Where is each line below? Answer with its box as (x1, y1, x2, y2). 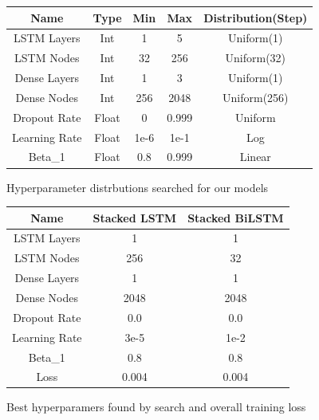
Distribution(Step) (203, 9, 308, 26)
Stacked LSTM (93, 209, 177, 226)
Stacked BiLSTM (187, 209, 284, 226)
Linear (239, 148, 271, 165)
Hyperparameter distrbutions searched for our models (6, 179, 269, 195)
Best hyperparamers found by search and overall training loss (6, 398, 306, 415)
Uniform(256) (223, 88, 289, 105)
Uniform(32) (225, 49, 286, 66)
